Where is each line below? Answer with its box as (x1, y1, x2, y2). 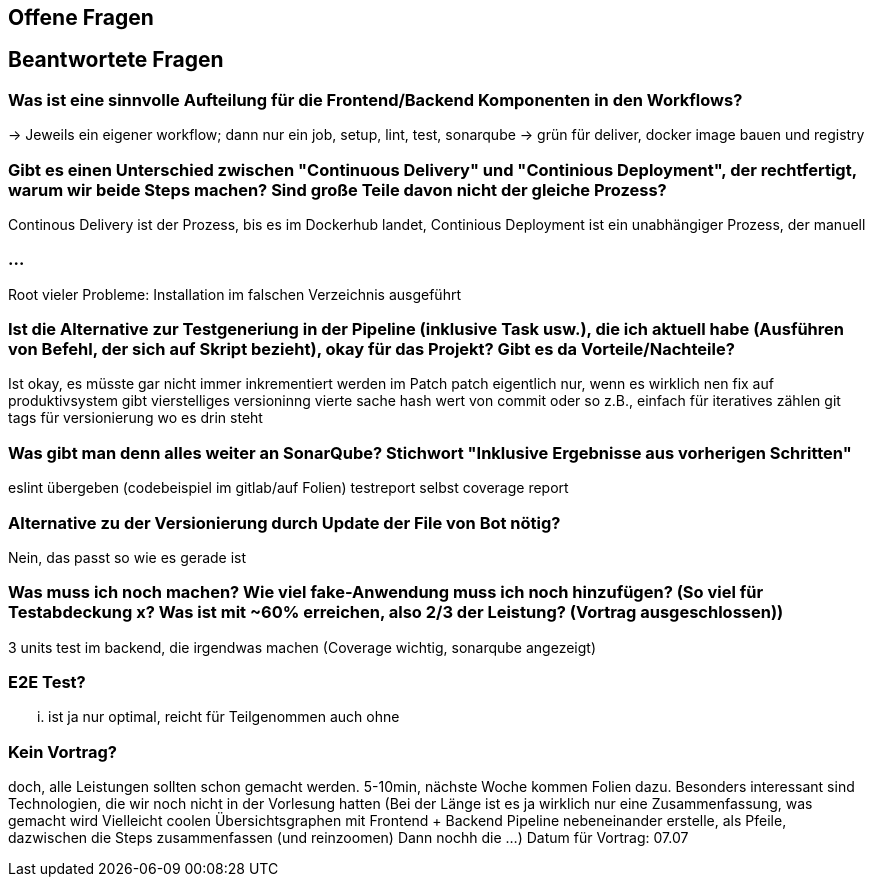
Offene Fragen (8, 5, 154, 30)
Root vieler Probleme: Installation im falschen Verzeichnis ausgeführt (8, 285, 461, 303)
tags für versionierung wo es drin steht (8, 409, 263, 427)
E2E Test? (8, 672, 86, 693)
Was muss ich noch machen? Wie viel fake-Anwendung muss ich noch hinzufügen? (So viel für (8, 582, 764, 603)
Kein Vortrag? (8, 741, 118, 762)
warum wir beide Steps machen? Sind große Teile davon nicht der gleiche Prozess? (8, 179, 667, 200)
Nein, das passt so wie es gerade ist (8, 548, 247, 566)
